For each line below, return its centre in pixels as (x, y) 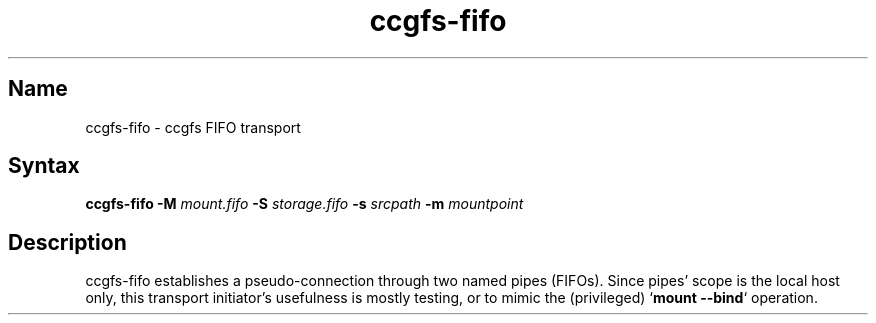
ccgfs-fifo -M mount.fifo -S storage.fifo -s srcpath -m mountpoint (304, 204)
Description (67, 242)
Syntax (44, 166)
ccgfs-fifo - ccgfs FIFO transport (193, 127)
